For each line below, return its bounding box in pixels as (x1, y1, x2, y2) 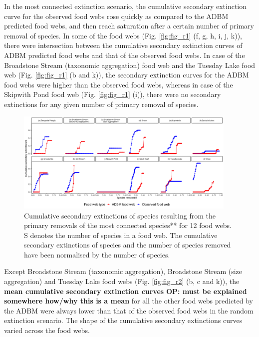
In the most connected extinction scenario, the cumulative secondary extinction (4, 1, 247, 11)
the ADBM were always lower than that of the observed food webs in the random (4, 305, 254, 315)
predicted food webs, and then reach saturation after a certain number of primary (4, 20, 255, 31)
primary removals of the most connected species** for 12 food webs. (24, 220, 232, 230)
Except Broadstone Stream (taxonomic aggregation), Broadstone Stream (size (4, 266, 242, 276)
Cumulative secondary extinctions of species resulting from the (24, 210, 216, 220)
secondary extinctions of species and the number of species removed (24, 239, 231, 250)
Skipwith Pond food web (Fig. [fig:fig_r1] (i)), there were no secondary (4, 89, 221, 99)
